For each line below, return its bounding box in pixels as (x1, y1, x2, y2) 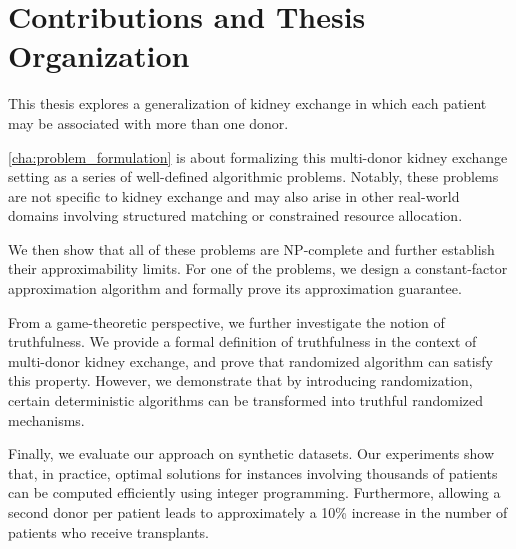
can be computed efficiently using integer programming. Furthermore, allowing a (8, 482, 501, 503)
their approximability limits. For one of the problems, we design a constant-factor (8, 258, 508, 279)
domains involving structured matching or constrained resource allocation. (8, 205, 463, 226)
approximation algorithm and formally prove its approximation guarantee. (8, 278, 462, 299)
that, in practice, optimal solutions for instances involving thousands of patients (8, 462, 498, 483)
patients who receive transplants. (8, 521, 209, 542)
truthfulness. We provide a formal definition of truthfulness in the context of (8, 331, 477, 352)
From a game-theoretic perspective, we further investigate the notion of (8, 311, 445, 332)
